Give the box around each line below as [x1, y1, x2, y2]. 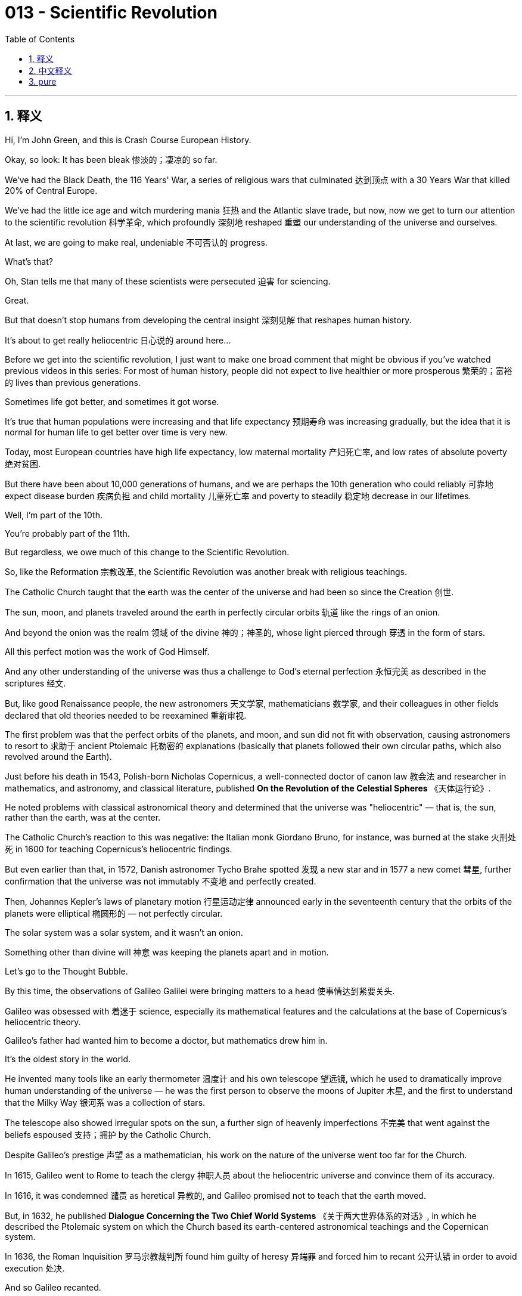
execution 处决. [5, 1263, 65, 1273]
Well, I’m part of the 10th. [5, 509, 102, 520]
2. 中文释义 [29, 65, 72, 76]
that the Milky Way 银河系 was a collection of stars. [5, 1097, 206, 1108]
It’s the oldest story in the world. [5, 1053, 130, 1064]
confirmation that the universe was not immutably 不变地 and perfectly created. [5, 876, 316, 886]
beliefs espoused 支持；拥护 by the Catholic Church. [5, 1129, 211, 1140]
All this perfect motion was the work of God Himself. [5, 646, 210, 657]
